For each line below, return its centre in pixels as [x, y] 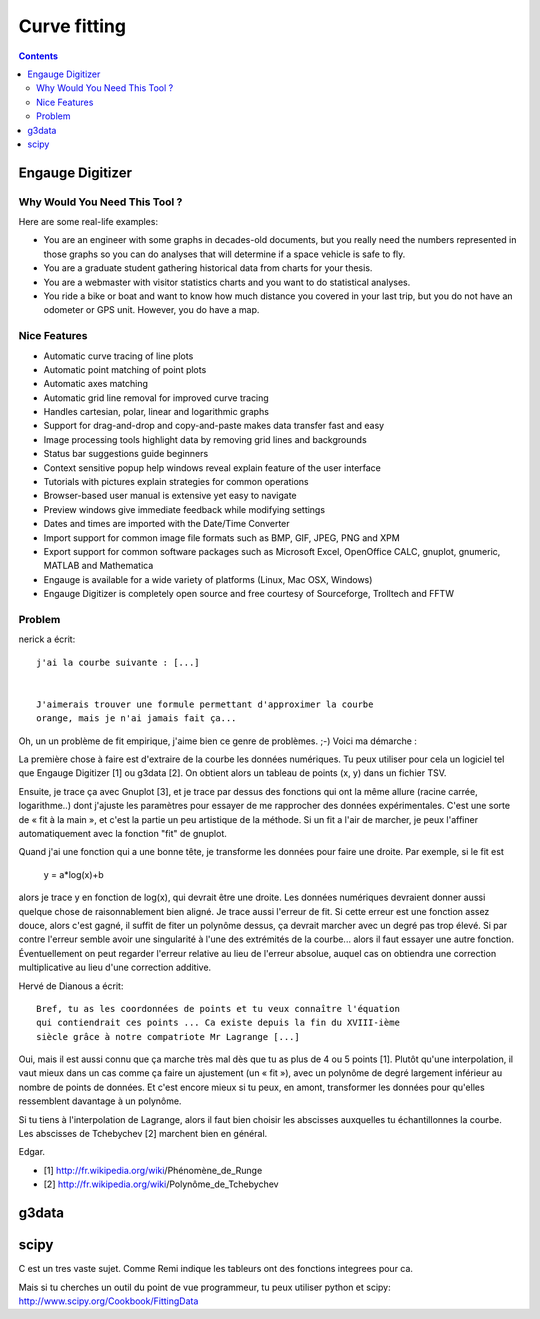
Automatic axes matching [96, 384]
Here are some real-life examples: [88, 222]
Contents [38, 56]
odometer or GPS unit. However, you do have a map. [151, 310]
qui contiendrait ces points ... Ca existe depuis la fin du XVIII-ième [218, 1023]
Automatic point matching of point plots [125, 369]
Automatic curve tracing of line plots [118, 356]
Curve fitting [72, 26]
